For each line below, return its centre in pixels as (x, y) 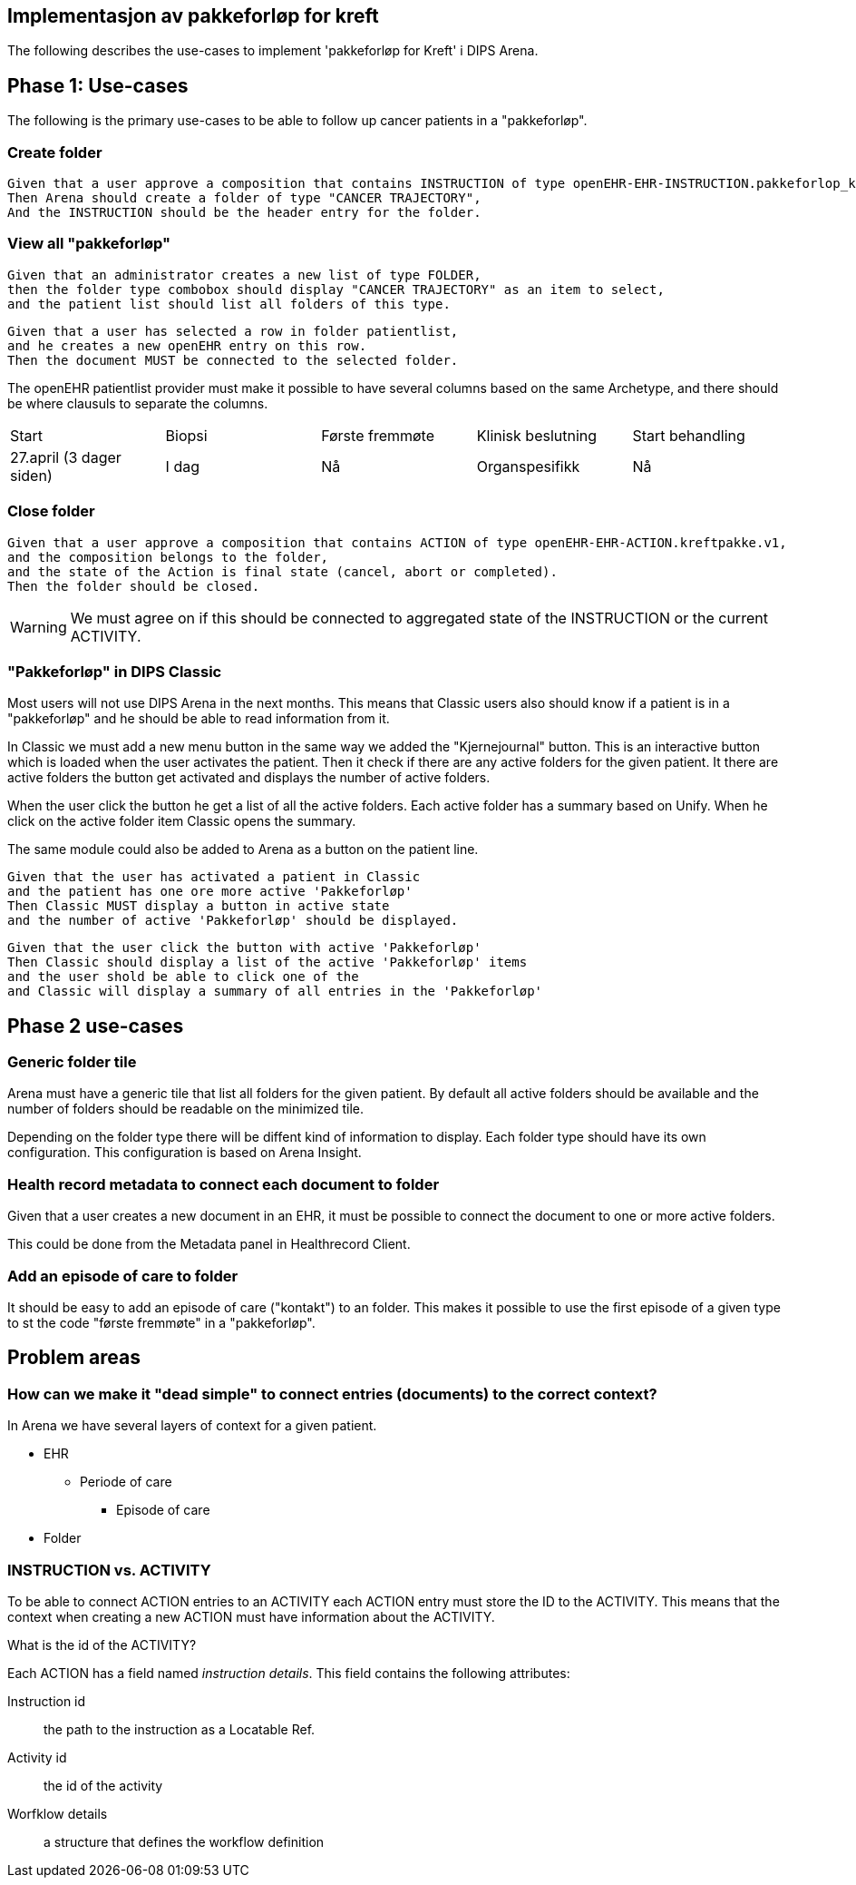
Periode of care (126, 1482)
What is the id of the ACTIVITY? (102, 1644)
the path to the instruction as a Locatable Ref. (180, 1729)
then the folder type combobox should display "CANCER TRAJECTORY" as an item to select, (336, 289)
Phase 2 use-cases (96, 1026)
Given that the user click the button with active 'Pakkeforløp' (244, 948)
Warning (39, 627)
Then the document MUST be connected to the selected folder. (233, 360)
